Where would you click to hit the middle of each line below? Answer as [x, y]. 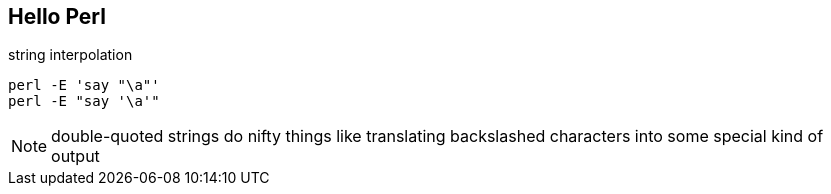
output [75, 156]
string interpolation [70, 55]
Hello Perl [57, 16]
